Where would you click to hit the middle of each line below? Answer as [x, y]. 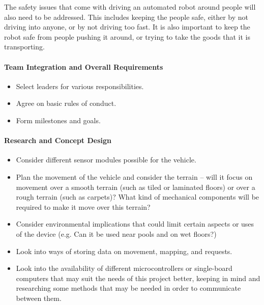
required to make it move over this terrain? [83, 206]
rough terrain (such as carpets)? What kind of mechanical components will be [138, 197]
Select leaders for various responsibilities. [80, 86]
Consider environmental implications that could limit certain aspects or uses [135, 224]
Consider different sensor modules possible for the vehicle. [106, 160]
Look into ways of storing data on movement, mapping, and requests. [124, 251]
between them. [39, 298]
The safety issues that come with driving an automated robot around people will [130, 7]
